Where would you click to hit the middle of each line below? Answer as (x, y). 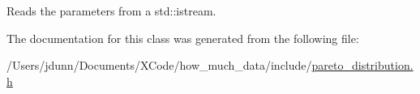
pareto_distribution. (362, 65)
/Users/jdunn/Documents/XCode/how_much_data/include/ (159, 65)
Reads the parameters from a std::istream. (111, 11)
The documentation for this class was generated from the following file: (183, 38)
